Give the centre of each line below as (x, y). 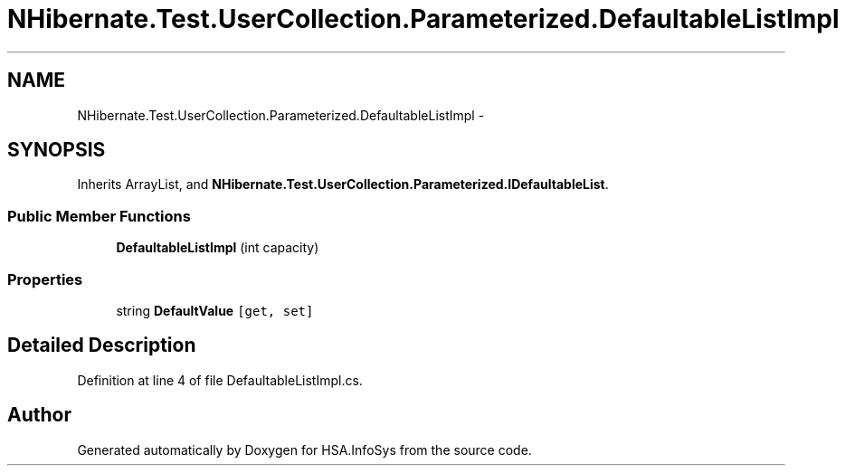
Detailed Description (102, 345)
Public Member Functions (99, 216)
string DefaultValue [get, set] (215, 310)
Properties (45, 279)
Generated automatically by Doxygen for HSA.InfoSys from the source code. (304, 449)
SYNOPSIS (57, 150)
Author (39, 415)
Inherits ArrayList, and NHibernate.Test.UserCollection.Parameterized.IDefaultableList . (343, 184)
